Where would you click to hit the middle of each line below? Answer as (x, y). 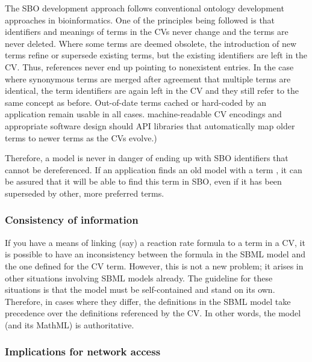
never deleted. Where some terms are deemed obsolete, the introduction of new (151, 43)
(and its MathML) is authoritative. (70, 324)
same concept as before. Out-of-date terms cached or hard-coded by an (136, 102)
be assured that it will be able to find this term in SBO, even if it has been (143, 181)
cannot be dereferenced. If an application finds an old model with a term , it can (154, 169)
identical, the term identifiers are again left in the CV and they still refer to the (152, 91)
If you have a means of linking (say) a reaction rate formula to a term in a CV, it (155, 242)
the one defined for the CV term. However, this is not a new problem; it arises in (154, 265)
